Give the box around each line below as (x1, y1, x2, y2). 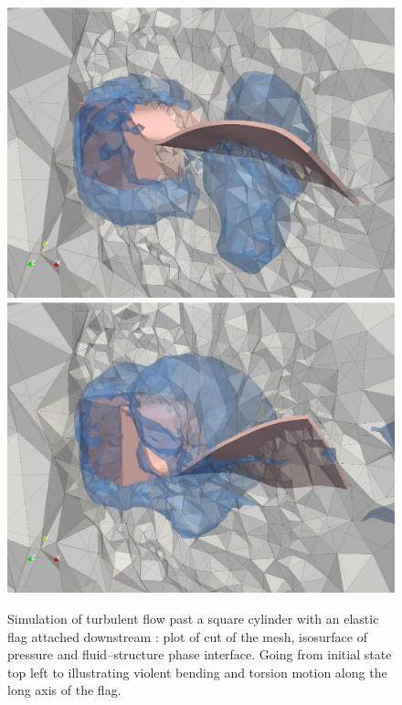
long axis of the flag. (7, 680, 122, 700)
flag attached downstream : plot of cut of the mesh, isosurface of (7, 626, 367, 646)
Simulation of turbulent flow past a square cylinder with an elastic (7, 609, 379, 627)
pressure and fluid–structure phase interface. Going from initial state (7, 645, 392, 664)
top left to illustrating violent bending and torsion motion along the (7, 662, 387, 681)
